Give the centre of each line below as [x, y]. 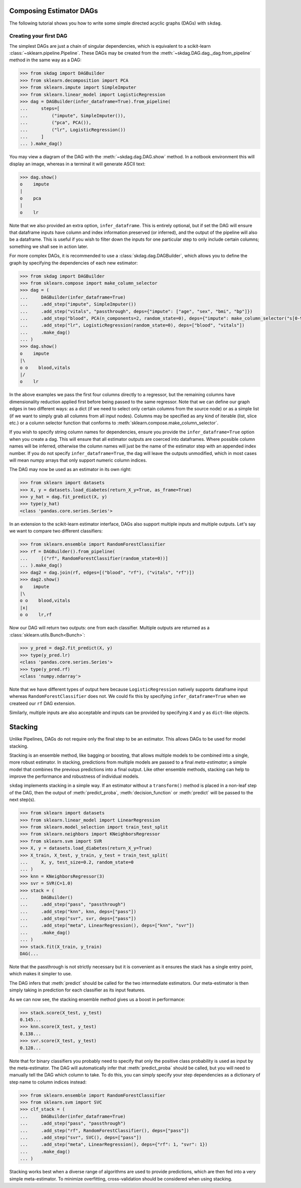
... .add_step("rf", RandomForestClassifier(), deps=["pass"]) [105, 1130]
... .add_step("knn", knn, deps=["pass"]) [78, 911]
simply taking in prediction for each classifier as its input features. [77, 990]
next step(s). [22, 800]
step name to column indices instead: [48, 1082]
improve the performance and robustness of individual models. [74, 776]
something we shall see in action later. [49, 246]
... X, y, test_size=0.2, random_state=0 [77, 862]
